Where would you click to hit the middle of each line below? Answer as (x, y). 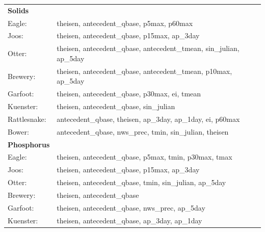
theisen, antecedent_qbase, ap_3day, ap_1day (129, 220)
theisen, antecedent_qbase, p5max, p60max (125, 23)
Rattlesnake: (27, 119)
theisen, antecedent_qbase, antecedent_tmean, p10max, (144, 71)
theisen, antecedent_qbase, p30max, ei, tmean (129, 94)
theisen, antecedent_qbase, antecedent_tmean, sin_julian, (148, 48)
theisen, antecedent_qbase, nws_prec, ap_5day (131, 207)
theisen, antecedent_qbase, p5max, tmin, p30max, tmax (144, 157)
